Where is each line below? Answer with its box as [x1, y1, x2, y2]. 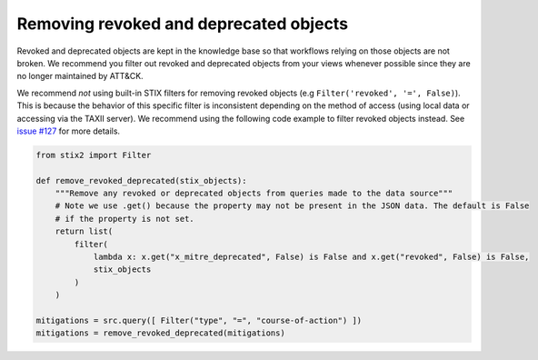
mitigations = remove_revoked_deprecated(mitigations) [35, 328, 285, 338]
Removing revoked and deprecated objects [16, 14, 349, 34]
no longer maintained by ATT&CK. [16, 71, 144, 82]
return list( [55, 226, 114, 236]
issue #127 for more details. [16, 125, 121, 136]
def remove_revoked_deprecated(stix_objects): [35, 175, 247, 185]
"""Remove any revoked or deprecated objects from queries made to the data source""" [55, 188, 453, 199]
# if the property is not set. [55, 214, 194, 224]
